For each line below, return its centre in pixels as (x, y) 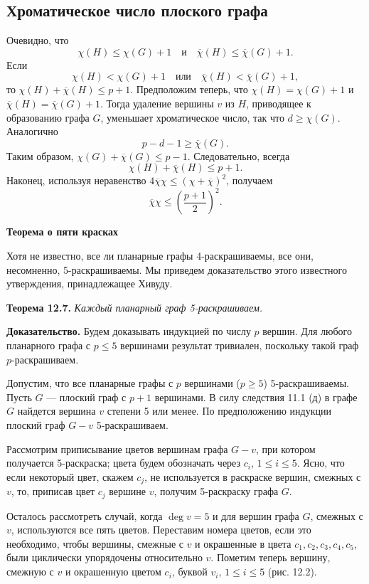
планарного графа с (49, 345)
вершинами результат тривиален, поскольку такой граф (240, 345)
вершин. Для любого (307, 331)
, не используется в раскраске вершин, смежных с (253, 476)
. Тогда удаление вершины (157, 103)
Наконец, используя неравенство (76, 180)
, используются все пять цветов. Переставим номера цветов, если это (161, 530)
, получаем (250, 180)
